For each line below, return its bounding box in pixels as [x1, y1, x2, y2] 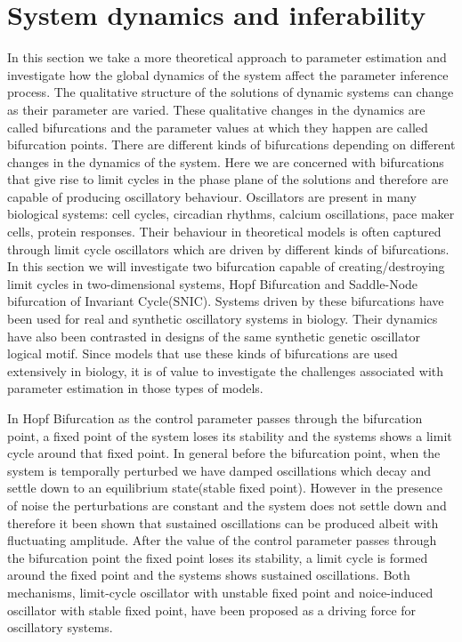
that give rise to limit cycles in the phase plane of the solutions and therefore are [7, 170, 449, 189]
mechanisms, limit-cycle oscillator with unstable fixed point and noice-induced [7, 582, 434, 601]
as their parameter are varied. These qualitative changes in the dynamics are [7, 100, 426, 118]
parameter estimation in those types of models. [7, 379, 263, 397]
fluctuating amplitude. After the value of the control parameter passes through [7, 531, 437, 550]
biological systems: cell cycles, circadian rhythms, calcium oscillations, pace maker [7, 205, 455, 223]
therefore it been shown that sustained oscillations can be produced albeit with [7, 513, 439, 532]
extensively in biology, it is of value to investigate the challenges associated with [7, 361, 444, 380]
